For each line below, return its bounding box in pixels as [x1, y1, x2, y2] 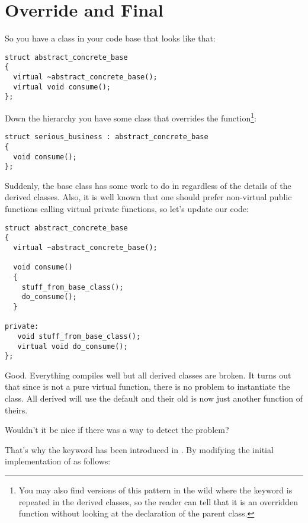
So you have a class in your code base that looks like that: [5, 32, 216, 44]
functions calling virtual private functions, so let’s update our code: [5, 203, 249, 215]
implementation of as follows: [5, 455, 111, 467]
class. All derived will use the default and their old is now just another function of [5, 392, 303, 405]
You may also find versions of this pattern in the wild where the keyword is [18, 484, 293, 496]
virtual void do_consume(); [17, 342, 128, 351]
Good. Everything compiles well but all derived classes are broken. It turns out [5, 368, 291, 381]
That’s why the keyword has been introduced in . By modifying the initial [5, 443, 274, 455]
